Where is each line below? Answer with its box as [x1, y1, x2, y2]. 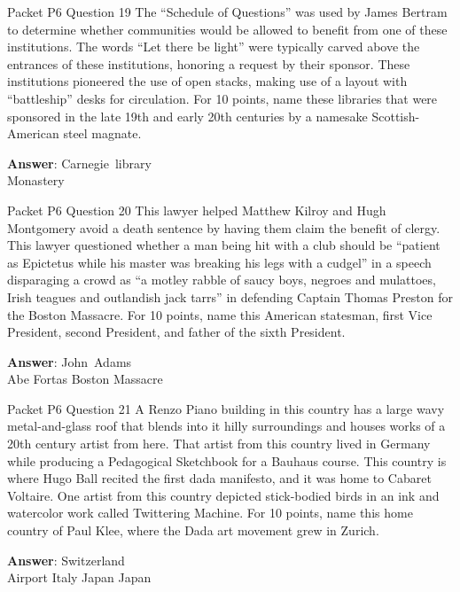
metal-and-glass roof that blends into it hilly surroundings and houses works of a [7, 417, 446, 435]
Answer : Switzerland [7, 550, 125, 569]
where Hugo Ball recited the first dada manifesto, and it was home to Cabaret [7, 469, 432, 487]
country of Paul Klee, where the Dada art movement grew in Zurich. [7, 521, 379, 540]
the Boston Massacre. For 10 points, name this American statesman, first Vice [7, 305, 433, 323]
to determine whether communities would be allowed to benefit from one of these [7, 19, 448, 38]
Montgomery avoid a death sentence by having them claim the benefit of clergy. [7, 218, 441, 237]
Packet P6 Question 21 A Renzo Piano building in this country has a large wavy [7, 399, 445, 417]
